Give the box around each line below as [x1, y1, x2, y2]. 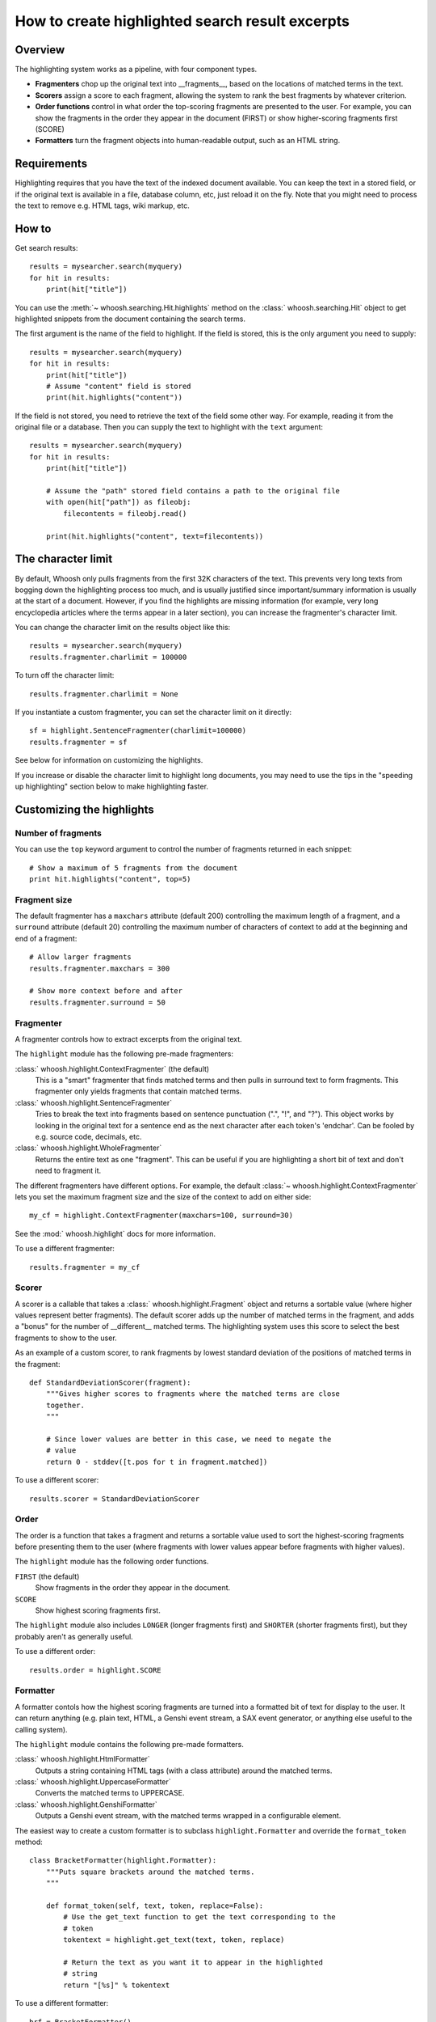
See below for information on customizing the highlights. [15, 755, 203, 765]
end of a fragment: [15, 933, 78, 943]
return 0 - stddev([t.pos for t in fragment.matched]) [45, 1457, 268, 1466]
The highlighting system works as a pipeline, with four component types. [15, 65, 258, 74]
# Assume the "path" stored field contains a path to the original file [45, 486, 341, 496]
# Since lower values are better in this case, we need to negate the [45, 1435, 332, 1444]
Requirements [15, 157, 88, 171]
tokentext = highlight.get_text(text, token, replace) [63, 1935, 285, 1944]
